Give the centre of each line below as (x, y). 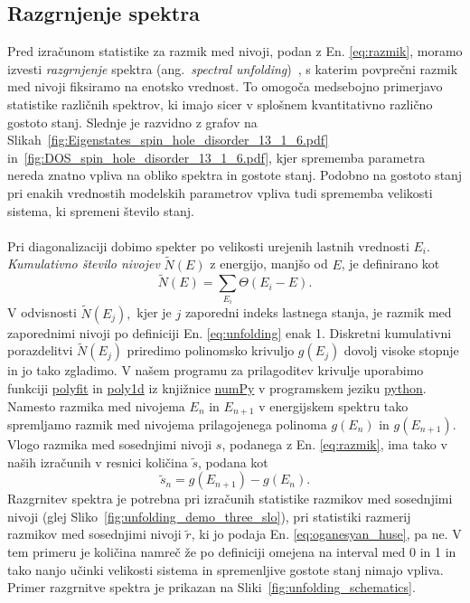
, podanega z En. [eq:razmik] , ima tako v (334, 444)
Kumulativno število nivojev (84, 264)
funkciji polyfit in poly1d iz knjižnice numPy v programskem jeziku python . (217, 387)
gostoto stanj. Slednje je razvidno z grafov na (132, 122)
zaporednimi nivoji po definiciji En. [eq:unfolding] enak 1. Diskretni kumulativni (230, 332)
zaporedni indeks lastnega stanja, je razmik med (318, 312)
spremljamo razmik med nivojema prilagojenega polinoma (167, 424)
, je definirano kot (390, 264)
